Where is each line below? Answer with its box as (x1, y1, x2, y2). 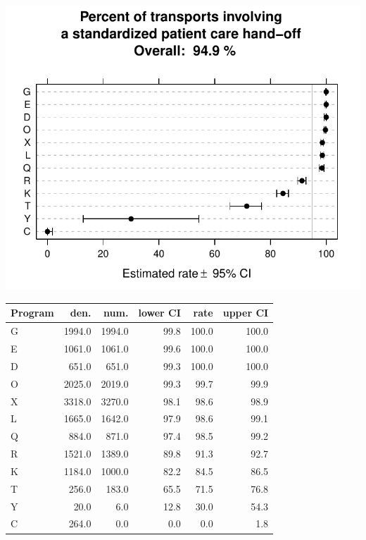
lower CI (138, 305, 181, 320)
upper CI (222, 305, 269, 320)
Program (11, 305, 54, 320)
